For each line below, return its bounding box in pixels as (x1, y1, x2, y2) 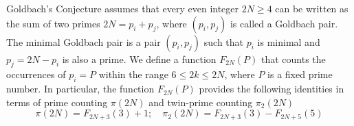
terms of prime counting (6, 94, 108, 109)
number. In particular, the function (6, 81, 155, 96)
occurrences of (6, 67, 66, 81)
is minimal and (257, 34, 320, 49)
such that (203, 34, 244, 49)
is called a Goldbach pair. (230, 16, 338, 30)
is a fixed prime (267, 67, 333, 81)
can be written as (275, 1, 349, 15)
